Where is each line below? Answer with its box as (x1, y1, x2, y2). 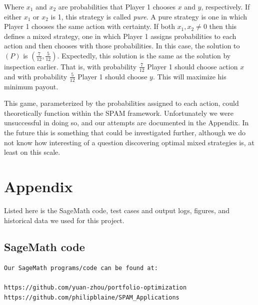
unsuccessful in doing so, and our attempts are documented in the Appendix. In (4, 117, 249, 128)
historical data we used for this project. (4, 215, 124, 225)
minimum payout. (4, 81, 58, 91)
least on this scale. (4, 147, 60, 157)
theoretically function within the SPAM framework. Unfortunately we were (4, 107, 233, 118)
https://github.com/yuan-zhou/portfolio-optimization (4, 284, 187, 292)
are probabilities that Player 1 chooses (58, 1, 176, 11)
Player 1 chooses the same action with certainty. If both (4, 21, 175, 31)
